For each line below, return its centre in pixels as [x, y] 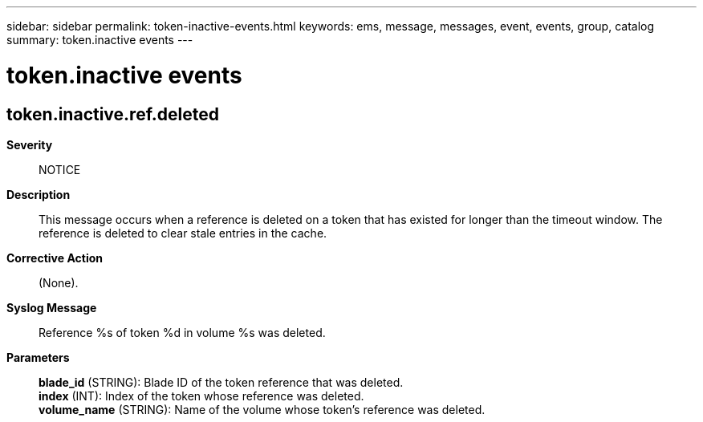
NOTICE [60, 169]
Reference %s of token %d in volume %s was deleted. [182, 332]
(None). [59, 282]
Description [39, 194]
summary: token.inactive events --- [100, 40]
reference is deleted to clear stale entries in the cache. [183, 233]
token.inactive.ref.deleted [113, 114]
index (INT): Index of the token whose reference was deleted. [201, 396]
